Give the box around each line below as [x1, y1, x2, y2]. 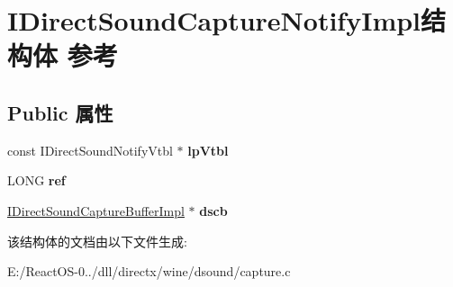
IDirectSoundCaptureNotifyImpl [7, 2, 421, 39]
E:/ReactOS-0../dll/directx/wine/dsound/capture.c [7, 262, 291, 281]
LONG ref [7, 171, 66, 190]
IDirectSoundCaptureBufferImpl [7, 201, 185, 220]
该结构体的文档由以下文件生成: [7, 231, 187, 250]
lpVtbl [187, 140, 229, 159]
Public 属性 [7, 98, 113, 126]
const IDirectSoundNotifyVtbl [7, 140, 173, 159]
